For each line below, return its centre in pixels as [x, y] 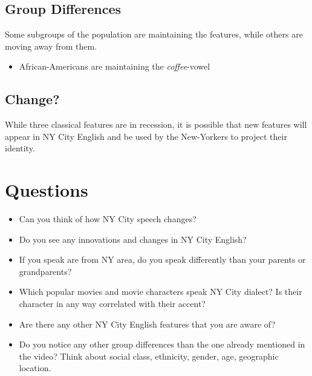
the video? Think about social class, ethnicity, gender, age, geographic [149, 356]
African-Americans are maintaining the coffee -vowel [115, 66]
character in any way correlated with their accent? [112, 304]
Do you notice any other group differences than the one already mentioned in [162, 344]
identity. [20, 148]
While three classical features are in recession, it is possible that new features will [156, 124]
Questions [47, 190]
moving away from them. [51, 46]
